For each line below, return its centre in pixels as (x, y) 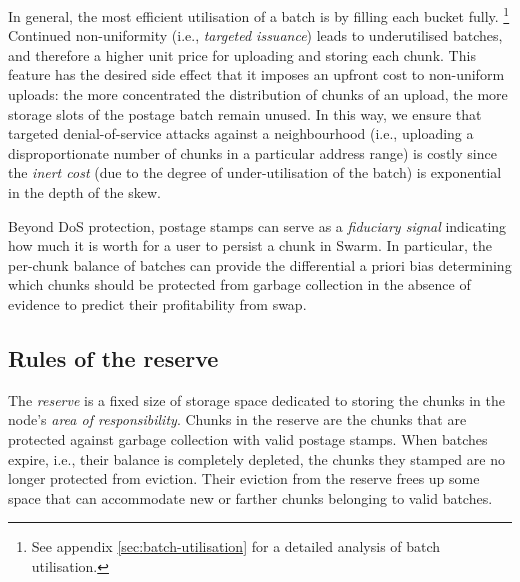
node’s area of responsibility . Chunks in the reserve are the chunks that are (237, 419)
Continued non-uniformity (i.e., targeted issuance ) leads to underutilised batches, (255, 35)
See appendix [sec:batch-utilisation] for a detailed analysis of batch (236, 546)
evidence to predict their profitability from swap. (157, 303)
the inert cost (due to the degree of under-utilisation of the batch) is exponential (255, 172)
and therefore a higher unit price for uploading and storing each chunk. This (242, 54)
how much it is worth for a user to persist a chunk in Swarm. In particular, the (250, 245)
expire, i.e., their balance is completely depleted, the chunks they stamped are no (256, 458)
